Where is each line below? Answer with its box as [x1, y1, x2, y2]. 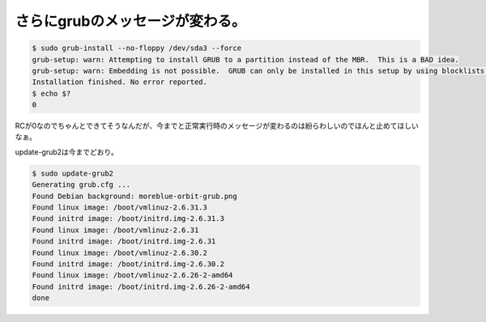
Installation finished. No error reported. [32, 78, 208, 87]
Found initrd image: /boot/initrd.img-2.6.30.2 [32, 259, 224, 269]
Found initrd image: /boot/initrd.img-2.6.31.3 [32, 214, 224, 223]
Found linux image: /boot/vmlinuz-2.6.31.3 [32, 203, 208, 212]
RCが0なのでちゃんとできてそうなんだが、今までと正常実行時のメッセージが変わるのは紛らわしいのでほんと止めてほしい [15, 121, 419, 131]
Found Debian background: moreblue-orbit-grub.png [32, 191, 238, 201]
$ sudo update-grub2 [32, 168, 113, 178]
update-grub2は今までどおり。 [15, 146, 119, 157]
